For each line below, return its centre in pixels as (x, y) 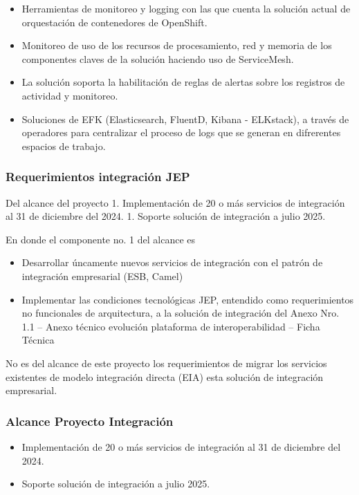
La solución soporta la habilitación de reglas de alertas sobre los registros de (183, 82)
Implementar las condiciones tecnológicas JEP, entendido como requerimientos (188, 299)
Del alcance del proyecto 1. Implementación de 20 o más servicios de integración (175, 202)
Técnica (38, 340)
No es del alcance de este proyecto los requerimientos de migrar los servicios (166, 363)
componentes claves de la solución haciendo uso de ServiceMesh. (158, 58)
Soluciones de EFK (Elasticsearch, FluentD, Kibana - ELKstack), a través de (185, 119)
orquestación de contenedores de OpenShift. (114, 22)
